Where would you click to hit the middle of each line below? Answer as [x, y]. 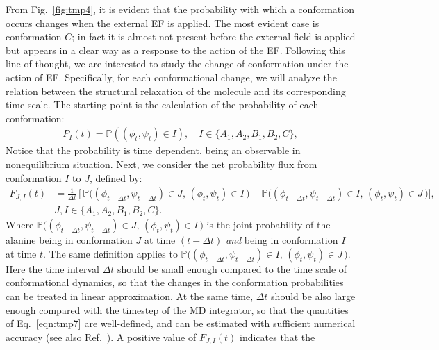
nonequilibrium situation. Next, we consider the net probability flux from [161, 164]
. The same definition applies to [110, 253]
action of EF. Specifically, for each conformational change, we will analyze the [171, 77]
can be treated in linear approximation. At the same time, [130, 296]
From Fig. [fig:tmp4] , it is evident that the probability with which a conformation [180, 9]
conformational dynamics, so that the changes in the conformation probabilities [175, 282]
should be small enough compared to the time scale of [232, 268]
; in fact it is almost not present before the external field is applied [214, 36]
